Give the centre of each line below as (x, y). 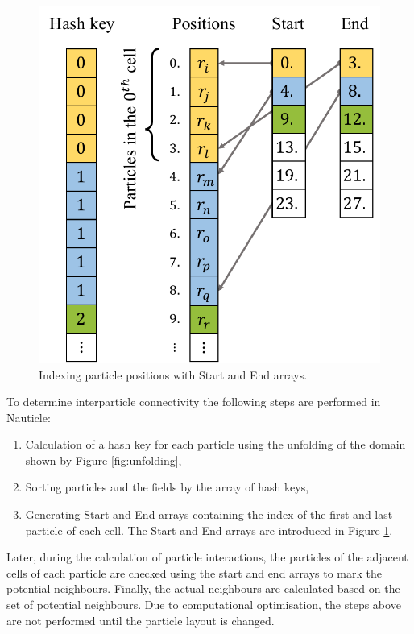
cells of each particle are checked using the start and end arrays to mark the (194, 572)
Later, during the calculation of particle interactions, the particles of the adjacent (207, 557)
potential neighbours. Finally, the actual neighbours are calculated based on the (203, 588)
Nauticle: (29, 417)
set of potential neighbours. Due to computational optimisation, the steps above (204, 605)
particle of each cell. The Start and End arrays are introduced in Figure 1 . (209, 530)
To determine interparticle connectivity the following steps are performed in (194, 402)
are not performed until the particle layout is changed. (141, 620)
